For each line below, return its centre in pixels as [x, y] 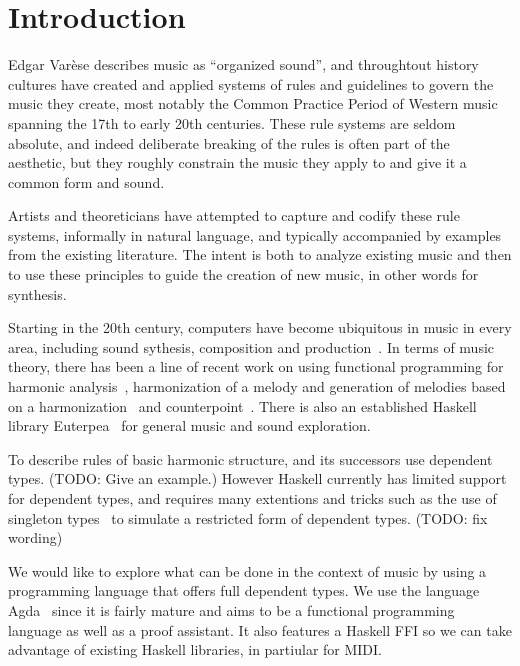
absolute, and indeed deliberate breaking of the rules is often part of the [229, 142]
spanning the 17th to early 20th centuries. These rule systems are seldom [232, 122]
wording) [35, 537]
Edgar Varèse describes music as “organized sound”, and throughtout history [243, 64]
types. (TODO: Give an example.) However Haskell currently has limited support [257, 478]
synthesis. [37, 293]
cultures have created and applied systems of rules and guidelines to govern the [251, 83]
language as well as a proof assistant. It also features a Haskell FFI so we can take [260, 629]
